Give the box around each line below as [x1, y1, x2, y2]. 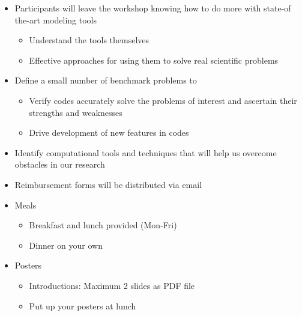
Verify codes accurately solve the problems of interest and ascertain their [29, 94, 297, 106]
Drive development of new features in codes [29, 126, 189, 139]
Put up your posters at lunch [29, 299, 136, 312]
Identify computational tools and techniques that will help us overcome [14, 146, 277, 159]
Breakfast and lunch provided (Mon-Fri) [29, 219, 177, 231]
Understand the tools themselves [29, 34, 149, 46]
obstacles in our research [14, 158, 105, 171]
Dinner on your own [29, 239, 103, 251]
